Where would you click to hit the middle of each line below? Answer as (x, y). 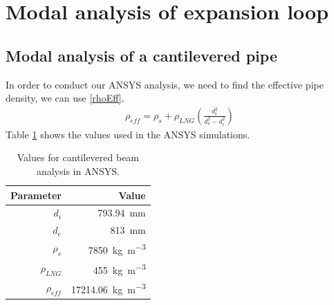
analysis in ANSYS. (78, 170)
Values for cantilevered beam (78, 157)
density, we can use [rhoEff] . (65, 98)
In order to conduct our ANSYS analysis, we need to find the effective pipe (165, 84)
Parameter (36, 195)
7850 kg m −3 (117, 249)
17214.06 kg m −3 (108, 288)
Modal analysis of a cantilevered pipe (141, 55)
